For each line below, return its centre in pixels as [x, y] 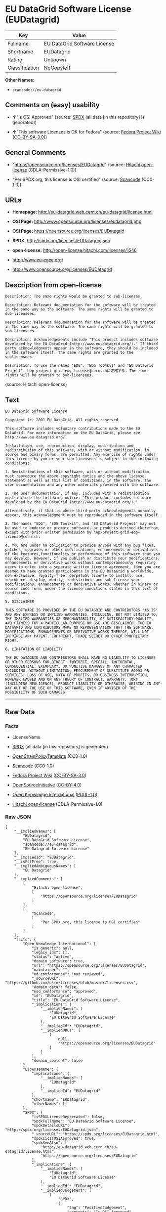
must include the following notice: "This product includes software [78, 498]
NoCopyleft [57, 68]
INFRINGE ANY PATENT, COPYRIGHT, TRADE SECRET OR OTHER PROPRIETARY [77, 636]
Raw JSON [18, 817]
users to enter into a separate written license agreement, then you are [83, 567]
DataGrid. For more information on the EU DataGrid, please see [73, 433]
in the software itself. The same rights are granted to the [69, 353]
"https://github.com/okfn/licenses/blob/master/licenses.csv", [72, 983]
